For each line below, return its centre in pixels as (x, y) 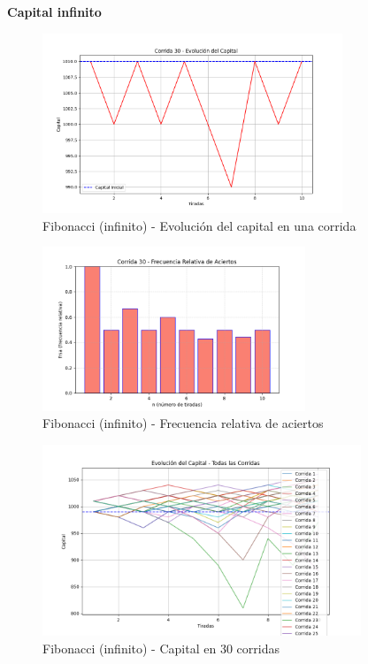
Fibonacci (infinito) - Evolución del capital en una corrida (199, 225)
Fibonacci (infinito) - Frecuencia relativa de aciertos (183, 423)
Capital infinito (54, 11)
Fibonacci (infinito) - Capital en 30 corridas (161, 648)
